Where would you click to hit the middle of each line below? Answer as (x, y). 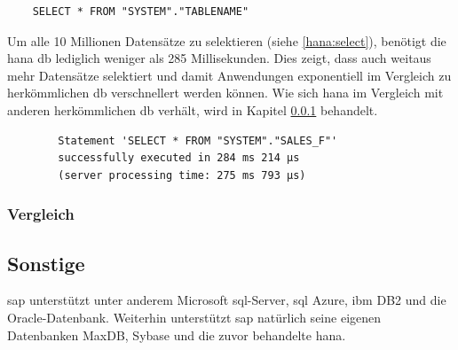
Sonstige (46, 263)
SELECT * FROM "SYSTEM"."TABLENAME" (141, 12)
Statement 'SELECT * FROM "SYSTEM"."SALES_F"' (198, 140)
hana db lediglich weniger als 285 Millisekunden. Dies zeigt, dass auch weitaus (219, 58)
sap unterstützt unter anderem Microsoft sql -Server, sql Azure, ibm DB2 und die (227, 300)
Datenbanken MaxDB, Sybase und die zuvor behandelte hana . (177, 334)
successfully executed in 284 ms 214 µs (179, 158)
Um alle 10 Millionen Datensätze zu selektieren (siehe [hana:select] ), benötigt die (227, 40)
